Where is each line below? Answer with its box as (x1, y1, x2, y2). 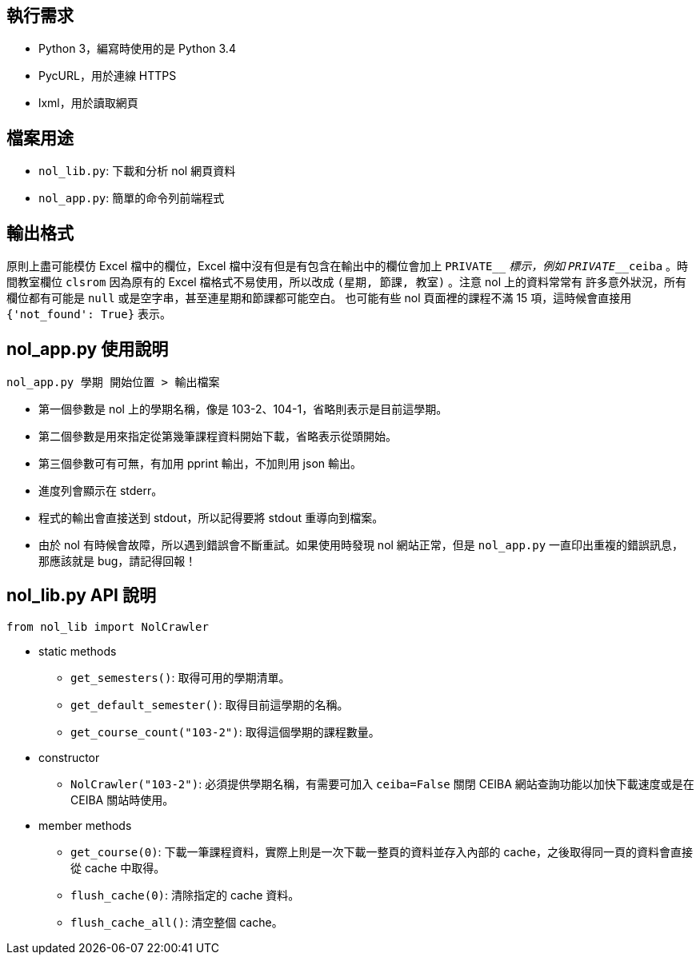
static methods (38, 644, 117, 658)
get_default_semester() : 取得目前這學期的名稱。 (70, 697, 349, 712)
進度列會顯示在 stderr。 (38, 483, 163, 497)
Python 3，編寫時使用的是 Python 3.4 (38, 42, 236, 56)
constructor (38, 750, 100, 764)
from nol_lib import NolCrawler (6, 620, 209, 633)
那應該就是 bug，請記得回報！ (38, 553, 197, 568)
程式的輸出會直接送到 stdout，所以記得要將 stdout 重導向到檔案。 (38, 510, 384, 524)
